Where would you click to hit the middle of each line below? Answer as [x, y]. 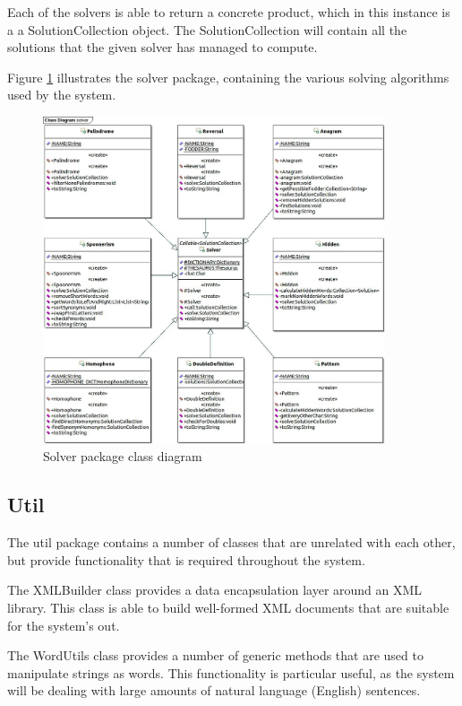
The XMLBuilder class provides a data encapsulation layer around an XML [215, 590]
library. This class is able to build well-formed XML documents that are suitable [228, 607]
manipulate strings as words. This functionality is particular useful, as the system [231, 672]
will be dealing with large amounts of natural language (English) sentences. [214, 690]
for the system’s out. [64, 625]
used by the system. [62, 95]
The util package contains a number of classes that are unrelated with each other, [231, 542]
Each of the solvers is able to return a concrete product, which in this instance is [229, 12]
